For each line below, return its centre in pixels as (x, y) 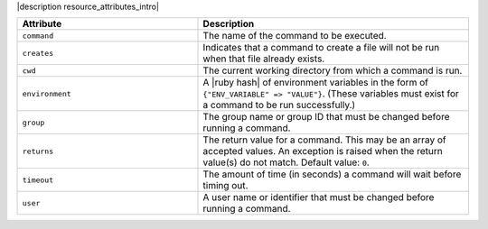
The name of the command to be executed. (295, 36)
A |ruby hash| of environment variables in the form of (316, 83)
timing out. (225, 186)
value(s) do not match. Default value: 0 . (286, 162)
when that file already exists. (264, 59)
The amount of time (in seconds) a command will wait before (332, 174)
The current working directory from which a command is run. (333, 70)
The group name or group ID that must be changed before (326, 117)
